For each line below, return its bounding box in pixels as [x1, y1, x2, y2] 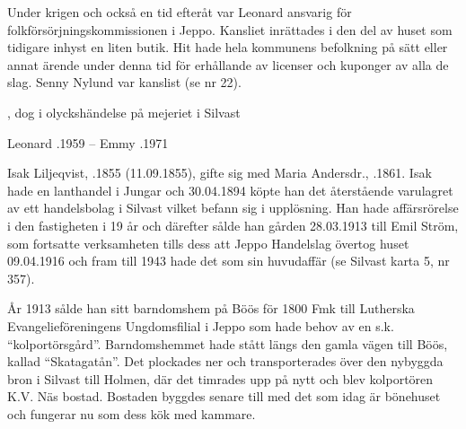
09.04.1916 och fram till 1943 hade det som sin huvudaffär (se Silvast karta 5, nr [7, 251, 450, 270]
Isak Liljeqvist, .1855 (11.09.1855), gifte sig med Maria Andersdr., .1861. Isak [7, 163, 432, 182]
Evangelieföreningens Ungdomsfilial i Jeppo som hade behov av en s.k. [7, 316, 394, 335]
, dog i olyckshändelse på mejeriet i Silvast [7, 102, 241, 121]
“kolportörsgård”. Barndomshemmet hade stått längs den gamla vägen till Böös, [7, 334, 448, 353]
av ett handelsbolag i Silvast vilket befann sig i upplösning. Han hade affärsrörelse [7, 198, 459, 217]
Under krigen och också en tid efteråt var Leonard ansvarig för [7, 3, 352, 21]
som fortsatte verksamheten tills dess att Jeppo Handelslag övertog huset [7, 233, 409, 252]
